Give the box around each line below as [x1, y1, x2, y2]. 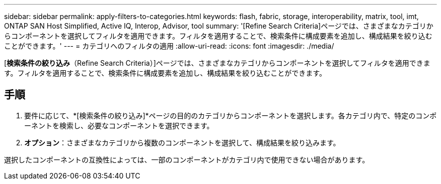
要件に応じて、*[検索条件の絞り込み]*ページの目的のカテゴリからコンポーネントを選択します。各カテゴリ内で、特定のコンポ [24, 111, 437, 120]
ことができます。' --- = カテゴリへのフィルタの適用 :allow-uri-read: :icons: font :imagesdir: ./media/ [4, 42, 334, 50]
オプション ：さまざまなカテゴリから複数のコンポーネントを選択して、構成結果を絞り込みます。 [24, 138, 340, 147]
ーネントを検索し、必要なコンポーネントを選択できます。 [24, 121, 214, 130]
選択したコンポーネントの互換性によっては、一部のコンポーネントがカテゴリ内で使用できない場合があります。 [4, 155, 370, 164]
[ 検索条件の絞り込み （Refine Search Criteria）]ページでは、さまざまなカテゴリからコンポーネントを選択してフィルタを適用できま [4, 59, 430, 67]
